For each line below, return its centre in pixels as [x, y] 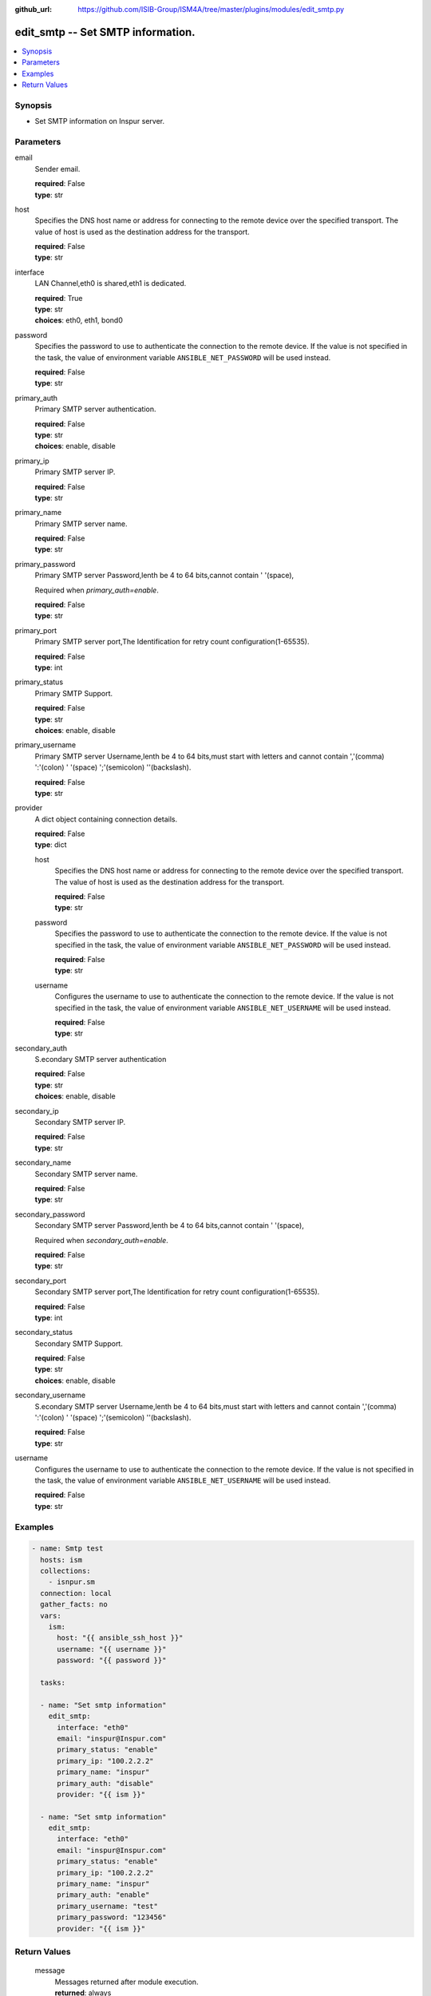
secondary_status [44, 1333]
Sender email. [57, 168]
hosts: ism [61, 1560]
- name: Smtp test [67, 1548]
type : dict [51, 845]
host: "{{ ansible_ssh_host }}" [120, 1638]
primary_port [36, 630]
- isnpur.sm [72, 1582]
